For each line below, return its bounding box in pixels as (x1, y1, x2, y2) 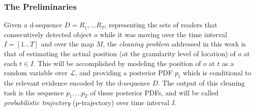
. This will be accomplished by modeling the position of (33, 58, 201, 68)
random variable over (4, 67, 68, 78)
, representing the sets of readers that (104, 20, 218, 30)
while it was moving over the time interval (99, 29, 227, 39)
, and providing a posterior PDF (75, 67, 173, 78)
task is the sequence (4, 87, 64, 97)
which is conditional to (183, 67, 252, 78)
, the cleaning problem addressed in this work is (103, 39, 246, 49)
